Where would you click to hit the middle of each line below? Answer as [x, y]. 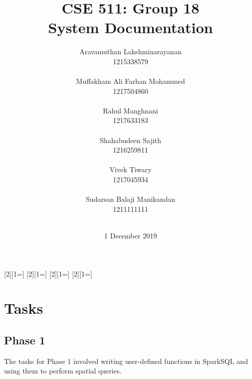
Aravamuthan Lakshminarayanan [131, 51]
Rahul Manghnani [131, 110]
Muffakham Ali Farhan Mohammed [131, 81]
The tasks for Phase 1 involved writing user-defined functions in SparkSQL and [126, 361]
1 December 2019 [131, 235]
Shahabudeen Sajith [131, 140]
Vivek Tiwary [131, 169]
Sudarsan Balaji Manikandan [131, 199]
